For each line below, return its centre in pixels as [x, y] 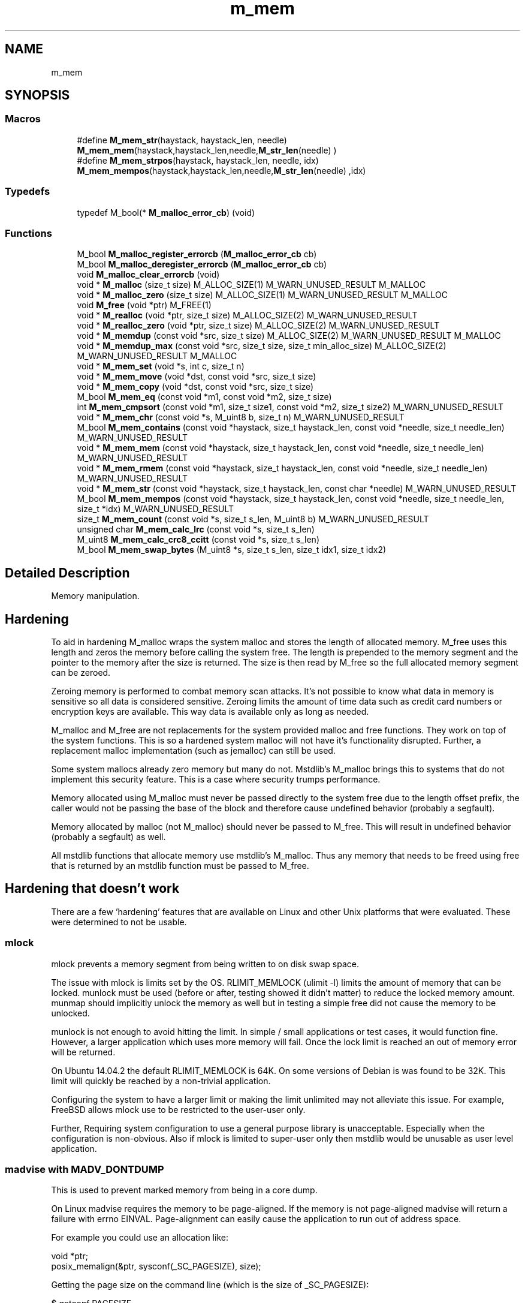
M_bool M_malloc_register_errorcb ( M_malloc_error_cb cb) [197, 254]
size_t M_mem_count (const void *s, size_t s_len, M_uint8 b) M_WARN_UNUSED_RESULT [253, 519]
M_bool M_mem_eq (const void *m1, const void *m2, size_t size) [204, 397]
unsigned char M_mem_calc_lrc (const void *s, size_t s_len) [196, 529]
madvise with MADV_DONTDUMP [85, 1169]
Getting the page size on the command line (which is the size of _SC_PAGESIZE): [210, 1285]
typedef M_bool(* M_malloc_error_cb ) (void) [166, 212]
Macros [23, 119]
